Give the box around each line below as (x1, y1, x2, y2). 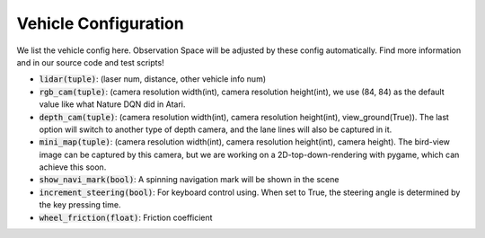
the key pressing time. (39, 199, 121, 210)
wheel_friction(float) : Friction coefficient (39, 212, 213, 223)
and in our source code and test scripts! (16, 57, 165, 67)
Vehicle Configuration (16, 13, 184, 33)
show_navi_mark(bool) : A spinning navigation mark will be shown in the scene (39, 174, 339, 185)
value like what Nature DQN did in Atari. (39, 99, 186, 110)
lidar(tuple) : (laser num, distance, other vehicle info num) (39, 74, 267, 84)
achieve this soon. (39, 162, 107, 172)
